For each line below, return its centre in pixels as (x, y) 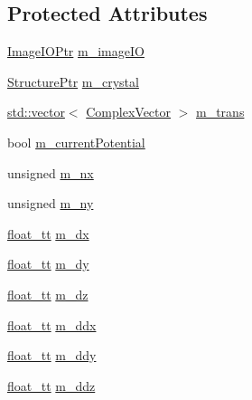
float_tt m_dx (48, 233)
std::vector (36, 112)
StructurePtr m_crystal (73, 81)
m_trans (220, 112)
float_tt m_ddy (52, 355)
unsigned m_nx (51, 172)
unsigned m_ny (51, 203)
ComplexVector (128, 112)
